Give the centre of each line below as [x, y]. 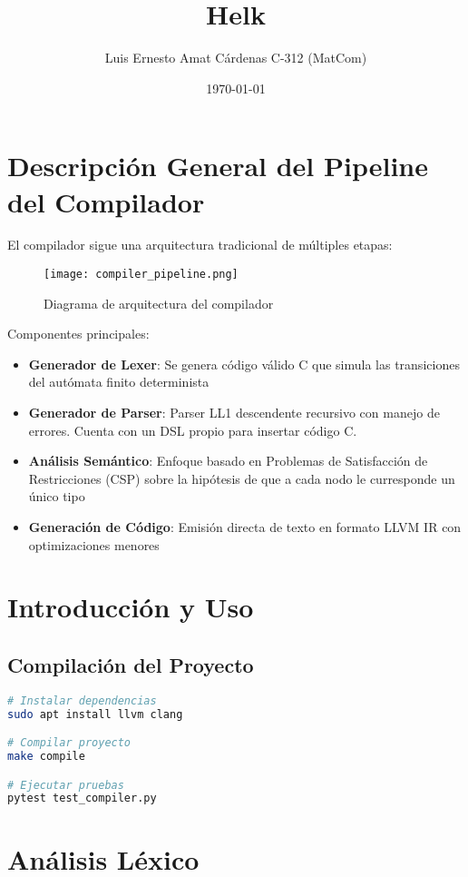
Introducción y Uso [131, 607]
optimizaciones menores [94, 544]
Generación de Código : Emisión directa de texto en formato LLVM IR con [245, 527]
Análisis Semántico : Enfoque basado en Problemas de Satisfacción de [228, 461]
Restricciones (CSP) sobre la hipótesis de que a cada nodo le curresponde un [242, 478]
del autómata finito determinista [119, 382]
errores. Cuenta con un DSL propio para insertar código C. [193, 430]
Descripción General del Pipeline [218, 166]
